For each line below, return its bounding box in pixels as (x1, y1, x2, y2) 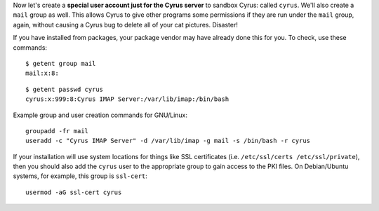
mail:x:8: (25, 69, 59, 77)
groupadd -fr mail (25, 127, 89, 135)
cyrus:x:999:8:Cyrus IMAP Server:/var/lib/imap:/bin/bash (25, 95, 230, 103)
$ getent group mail (25, 60, 96, 67)
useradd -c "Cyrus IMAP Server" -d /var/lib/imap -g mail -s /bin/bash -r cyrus (25, 137, 311, 145)
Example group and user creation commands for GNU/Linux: (13, 111, 188, 119)
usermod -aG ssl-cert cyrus (25, 188, 122, 196)
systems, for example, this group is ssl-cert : (13, 172, 147, 180)
